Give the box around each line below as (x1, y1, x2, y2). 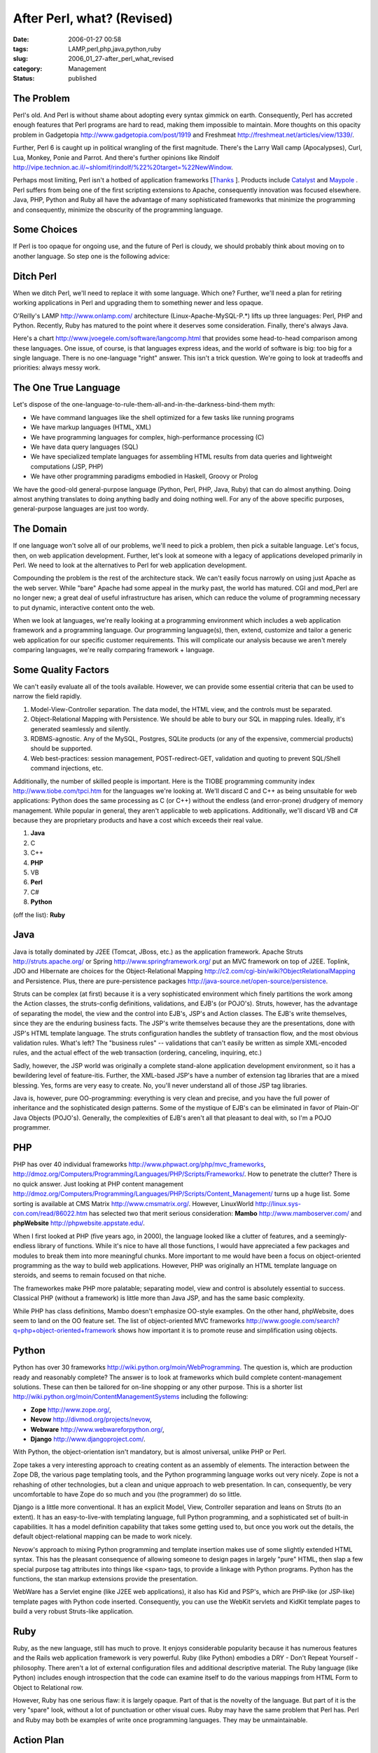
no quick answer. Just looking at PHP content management (13, 1179, 183, 1188)
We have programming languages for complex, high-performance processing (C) (30, 433, 265, 441)
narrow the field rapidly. (13, 692, 82, 700)
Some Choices (13, 224, 78, 236)
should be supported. (30, 744, 92, 753)
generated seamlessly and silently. (30, 724, 131, 733)
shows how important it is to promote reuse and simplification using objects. (118, 1326, 337, 1335)
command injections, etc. (30, 764, 104, 773)
